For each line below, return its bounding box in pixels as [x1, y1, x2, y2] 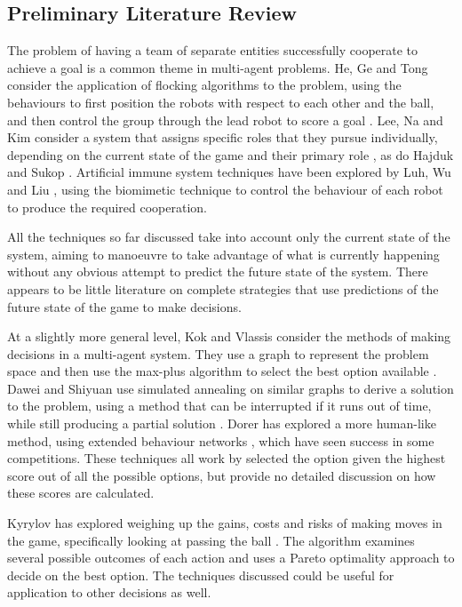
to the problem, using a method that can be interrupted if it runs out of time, [7, 396, 432, 415]
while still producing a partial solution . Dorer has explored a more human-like [7, 414, 436, 433]
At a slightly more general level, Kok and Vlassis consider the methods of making [7, 327, 451, 346]
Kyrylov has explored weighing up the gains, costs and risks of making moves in [7, 514, 442, 532]
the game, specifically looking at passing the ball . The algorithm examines [7, 531, 415, 549]
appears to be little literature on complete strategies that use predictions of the [7, 279, 439, 298]
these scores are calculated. [7, 483, 155, 502]
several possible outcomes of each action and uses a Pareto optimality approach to [7, 548, 455, 567]
